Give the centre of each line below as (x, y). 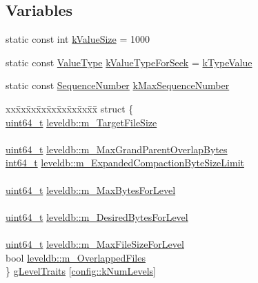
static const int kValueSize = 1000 (78, 39)
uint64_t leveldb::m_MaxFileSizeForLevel (95, 243)
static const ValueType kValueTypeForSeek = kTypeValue (129, 62)
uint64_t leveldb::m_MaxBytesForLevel (91, 189)
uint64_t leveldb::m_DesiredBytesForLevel (97, 216)
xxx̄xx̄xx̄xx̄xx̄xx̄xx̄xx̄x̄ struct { (70, 108)
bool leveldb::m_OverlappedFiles (76, 257)
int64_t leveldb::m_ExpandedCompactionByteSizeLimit (125, 163)
